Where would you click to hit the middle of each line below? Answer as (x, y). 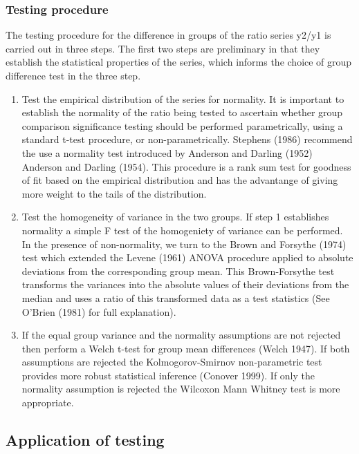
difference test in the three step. (73, 75)
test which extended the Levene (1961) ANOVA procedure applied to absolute (187, 257)
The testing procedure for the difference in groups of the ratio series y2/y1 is (168, 35)
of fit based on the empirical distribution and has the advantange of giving (180, 180)
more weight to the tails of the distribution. (114, 193)
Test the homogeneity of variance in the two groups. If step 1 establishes (175, 217)
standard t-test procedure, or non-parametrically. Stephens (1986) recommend (187, 139)
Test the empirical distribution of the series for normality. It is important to (183, 98)
